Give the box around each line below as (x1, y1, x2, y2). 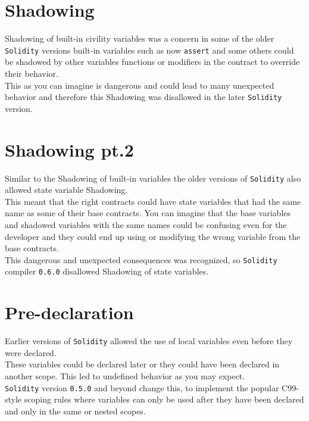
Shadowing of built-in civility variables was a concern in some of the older (5, 32, 274, 45)
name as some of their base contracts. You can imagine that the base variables (5, 207, 291, 219)
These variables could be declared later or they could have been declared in (5, 358, 280, 370)
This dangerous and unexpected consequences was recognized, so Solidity (5, 253, 277, 266)
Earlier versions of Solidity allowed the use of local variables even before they (5, 335, 293, 347)
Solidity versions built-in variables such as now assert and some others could (5, 43, 294, 56)
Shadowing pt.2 (5, 137, 134, 161)
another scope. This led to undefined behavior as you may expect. (5, 370, 245, 382)
